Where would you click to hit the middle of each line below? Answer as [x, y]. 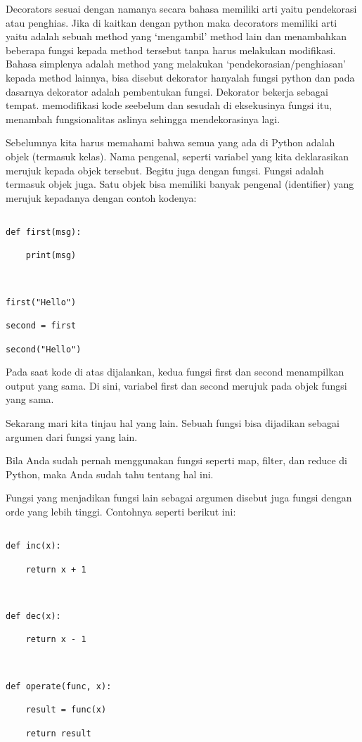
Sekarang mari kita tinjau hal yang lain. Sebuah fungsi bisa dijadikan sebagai [173, 422]
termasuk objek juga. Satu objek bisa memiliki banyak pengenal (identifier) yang [180, 184]
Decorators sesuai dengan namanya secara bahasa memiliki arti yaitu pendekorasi [181, 8]
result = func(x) [66, 710]
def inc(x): [33, 546]
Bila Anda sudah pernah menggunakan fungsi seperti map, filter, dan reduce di [176, 460]
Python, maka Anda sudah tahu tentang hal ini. [110, 474]
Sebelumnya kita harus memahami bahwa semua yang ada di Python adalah [170, 142]
